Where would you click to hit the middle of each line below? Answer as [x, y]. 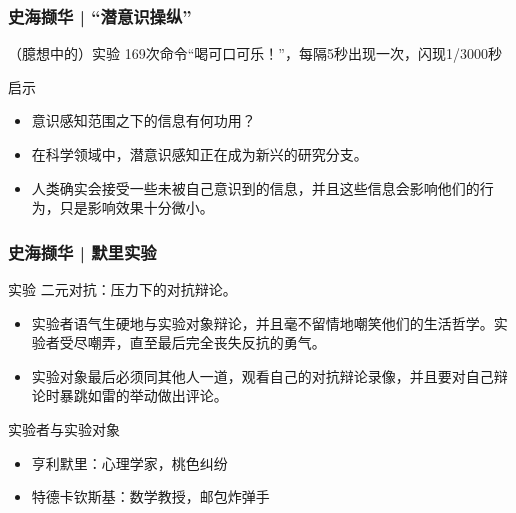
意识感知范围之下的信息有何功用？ [143, 120]
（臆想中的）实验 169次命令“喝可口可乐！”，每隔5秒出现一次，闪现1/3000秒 [255, 53]
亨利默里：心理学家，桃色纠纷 [129, 462]
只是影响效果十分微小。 [136, 207]
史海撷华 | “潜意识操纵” [100, 15]
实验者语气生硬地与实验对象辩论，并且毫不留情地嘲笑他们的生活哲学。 [262, 322]
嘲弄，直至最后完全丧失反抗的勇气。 [206, 342]
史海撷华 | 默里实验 [82, 251]
